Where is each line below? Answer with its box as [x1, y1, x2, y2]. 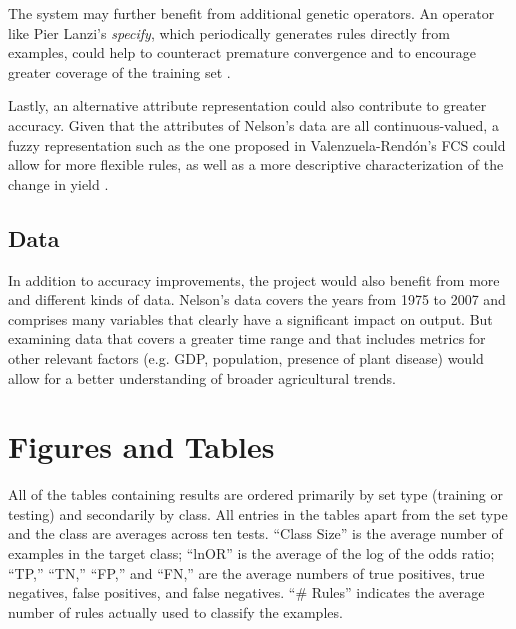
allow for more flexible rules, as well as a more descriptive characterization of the [8, 154, 504, 175]
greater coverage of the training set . [8, 61, 231, 82]
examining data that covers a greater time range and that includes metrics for [8, 328, 486, 349]
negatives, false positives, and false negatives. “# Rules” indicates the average [8, 582, 485, 603]
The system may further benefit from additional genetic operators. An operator [8, 3, 495, 23]
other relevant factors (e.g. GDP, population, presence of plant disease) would [8, 347, 484, 368]
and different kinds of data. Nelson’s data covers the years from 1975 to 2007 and [8, 289, 506, 310]
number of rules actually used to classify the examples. [8, 601, 343, 622]
